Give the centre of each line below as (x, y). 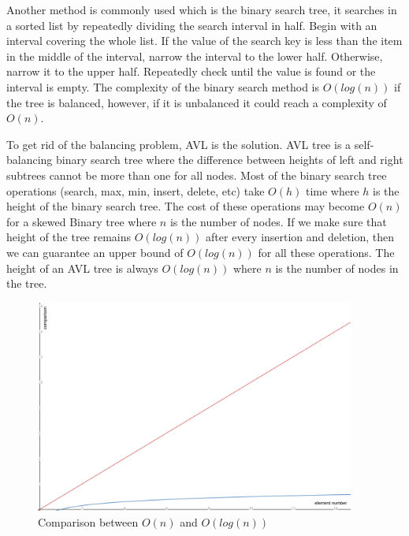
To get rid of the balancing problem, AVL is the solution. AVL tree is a (179, 144)
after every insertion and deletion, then (300, 237)
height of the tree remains (69, 237)
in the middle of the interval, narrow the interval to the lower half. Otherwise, (195, 56)
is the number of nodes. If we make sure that (278, 221)
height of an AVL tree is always (82, 268)
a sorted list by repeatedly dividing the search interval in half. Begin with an (192, 25)
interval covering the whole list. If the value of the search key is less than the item (204, 41)
